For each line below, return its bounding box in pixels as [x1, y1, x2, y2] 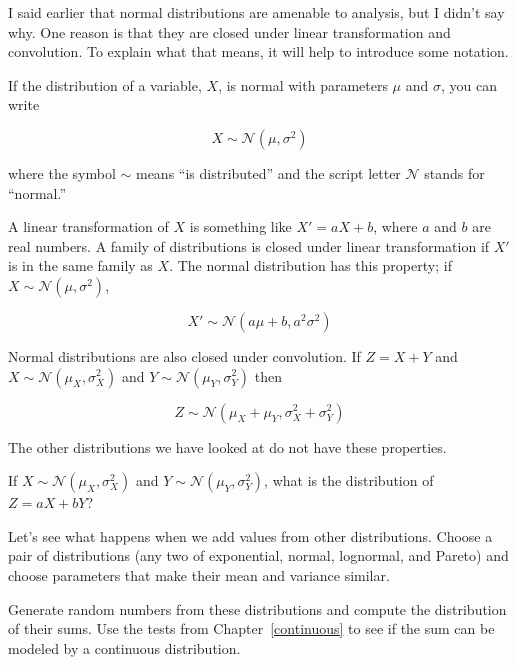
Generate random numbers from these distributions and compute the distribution [8, 598, 507, 619]
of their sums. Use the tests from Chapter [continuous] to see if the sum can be [8, 618, 495, 639]
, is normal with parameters [218, 74, 388, 95]
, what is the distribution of [264, 470, 434, 491]
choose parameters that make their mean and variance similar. [8, 564, 390, 585]
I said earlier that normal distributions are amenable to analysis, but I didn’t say [8, 2, 505, 22]
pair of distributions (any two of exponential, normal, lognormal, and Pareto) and [8, 545, 509, 566]
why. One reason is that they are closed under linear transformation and [8, 21, 451, 42]
